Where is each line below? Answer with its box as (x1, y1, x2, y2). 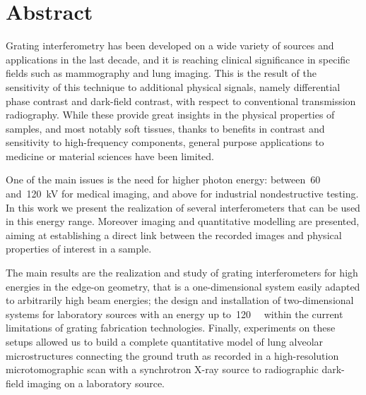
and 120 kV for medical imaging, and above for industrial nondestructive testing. (6, 186, 359, 201)
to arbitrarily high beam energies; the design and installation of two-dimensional (6, 293, 354, 308)
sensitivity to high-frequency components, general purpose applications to (6, 135, 324, 150)
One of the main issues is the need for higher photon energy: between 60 (6, 172, 321, 187)
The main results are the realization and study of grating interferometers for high (6, 265, 358, 280)
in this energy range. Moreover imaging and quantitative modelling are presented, (6, 214, 360, 229)
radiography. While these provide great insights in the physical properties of (6, 107, 335, 122)
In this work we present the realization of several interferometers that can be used (6, 200, 360, 214)
